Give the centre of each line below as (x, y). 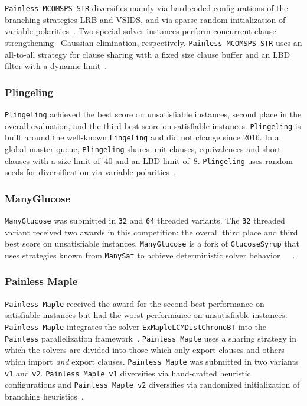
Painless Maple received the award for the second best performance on (135, 303)
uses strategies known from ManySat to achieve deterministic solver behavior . (150, 255)
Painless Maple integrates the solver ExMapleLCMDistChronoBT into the (136, 327)
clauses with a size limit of (53, 160)
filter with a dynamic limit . (56, 66)
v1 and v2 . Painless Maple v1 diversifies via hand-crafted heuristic (128, 373)
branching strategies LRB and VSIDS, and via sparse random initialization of (145, 19)
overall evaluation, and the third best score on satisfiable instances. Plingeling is (153, 125)
